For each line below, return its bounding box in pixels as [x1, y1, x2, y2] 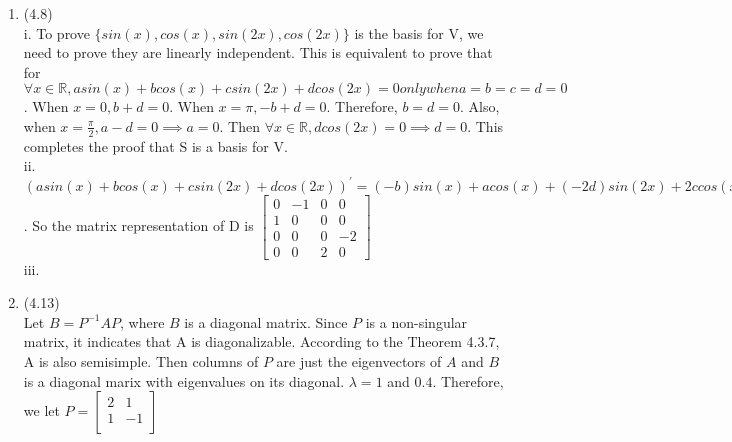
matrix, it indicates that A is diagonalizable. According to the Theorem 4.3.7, [23, 331, 500, 352]
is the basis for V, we [354, 22, 484, 43]
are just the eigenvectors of [276, 350, 442, 371]
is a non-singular [365, 311, 468, 332]
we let [23, 400, 60, 421]
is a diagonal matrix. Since [184, 311, 348, 332]
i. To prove [23, 22, 90, 43]
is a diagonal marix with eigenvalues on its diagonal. [23, 370, 345, 391]
